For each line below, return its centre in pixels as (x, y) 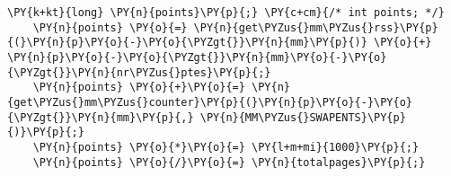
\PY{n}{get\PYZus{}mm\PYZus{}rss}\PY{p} (316, 27)
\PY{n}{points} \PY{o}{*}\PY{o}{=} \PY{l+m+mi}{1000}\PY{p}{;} (226, 147)
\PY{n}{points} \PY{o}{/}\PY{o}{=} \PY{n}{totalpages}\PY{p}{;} (229, 162)
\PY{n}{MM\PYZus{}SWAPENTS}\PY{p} (303, 117)
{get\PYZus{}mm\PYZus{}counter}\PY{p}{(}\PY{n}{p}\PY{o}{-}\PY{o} (210, 102)
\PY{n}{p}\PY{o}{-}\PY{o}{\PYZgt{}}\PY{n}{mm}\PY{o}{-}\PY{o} (197, 57)
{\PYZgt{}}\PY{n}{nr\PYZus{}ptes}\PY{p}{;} (139, 72)
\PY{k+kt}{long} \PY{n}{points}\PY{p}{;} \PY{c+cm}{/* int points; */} (226, 13)
